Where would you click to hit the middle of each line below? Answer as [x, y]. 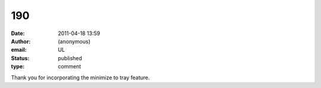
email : [19, 50]
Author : [21, 41]
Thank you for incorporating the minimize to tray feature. [80, 77]
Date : [18, 33]
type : [18, 67]
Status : [20, 58]
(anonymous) [74, 41]
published [70, 58]
